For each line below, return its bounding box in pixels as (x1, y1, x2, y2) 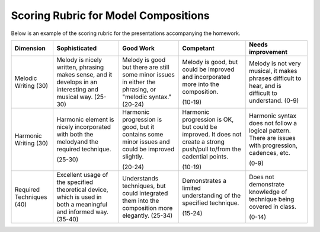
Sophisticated (56, 44, 97, 52)
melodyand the (56, 137, 99, 145)
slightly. (122, 152, 144, 160)
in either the (122, 78, 156, 86)
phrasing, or (122, 85, 156, 93)
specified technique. (181, 199, 239, 207)
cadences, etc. (249, 148, 290, 157)
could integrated (122, 189, 168, 197)
